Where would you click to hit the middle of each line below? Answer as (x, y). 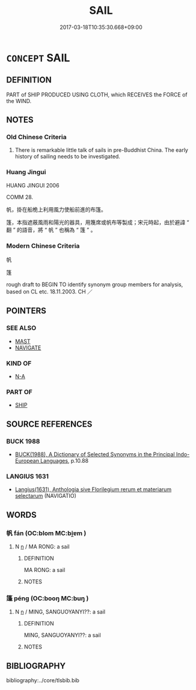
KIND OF (19, 363)
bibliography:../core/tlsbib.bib (43, 680)
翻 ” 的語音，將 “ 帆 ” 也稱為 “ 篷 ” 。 (51, 230)
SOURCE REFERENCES (49, 424)
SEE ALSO (21, 328)
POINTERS (26, 311)
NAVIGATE (28, 348)
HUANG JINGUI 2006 (33, 185)
